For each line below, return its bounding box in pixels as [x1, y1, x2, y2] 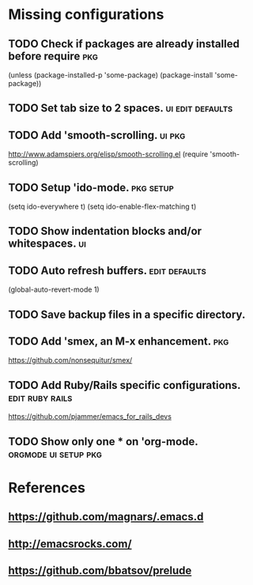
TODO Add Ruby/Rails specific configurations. [8, 378, 241, 392]
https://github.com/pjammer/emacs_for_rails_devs [8, 412, 172, 421]
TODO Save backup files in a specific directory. [8, 308, 246, 321]
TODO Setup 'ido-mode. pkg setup [8, 180, 174, 194]
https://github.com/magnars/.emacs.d [8, 510, 204, 523]
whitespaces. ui [8, 237, 87, 251]
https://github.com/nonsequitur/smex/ [8, 356, 133, 365]
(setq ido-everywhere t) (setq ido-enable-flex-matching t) [8, 202, 197, 211]
